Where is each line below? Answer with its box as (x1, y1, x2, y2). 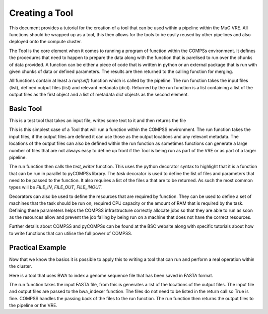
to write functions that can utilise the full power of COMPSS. (9, 230, 133, 236)
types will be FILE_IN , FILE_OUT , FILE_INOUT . (9, 184, 103, 190)
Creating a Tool (9, 7, 73, 18)
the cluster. (9, 263, 32, 269)
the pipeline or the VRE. (9, 303, 58, 309)
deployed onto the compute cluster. (9, 39, 82, 45)
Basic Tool (9, 104, 42, 113)
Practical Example (9, 243, 67, 251)
